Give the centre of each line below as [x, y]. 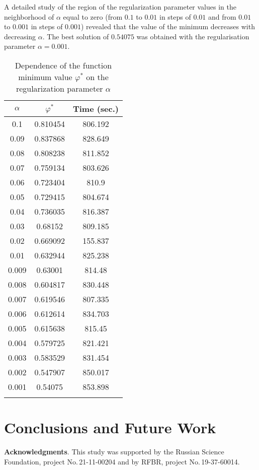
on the [97, 77]
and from [222, 16]
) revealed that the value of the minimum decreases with [168, 26]
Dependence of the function [63, 65]
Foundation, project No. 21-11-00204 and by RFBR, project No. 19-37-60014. [122, 461]
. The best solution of [76, 36]
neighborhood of [29, 16]
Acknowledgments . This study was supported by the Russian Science [114, 452]
